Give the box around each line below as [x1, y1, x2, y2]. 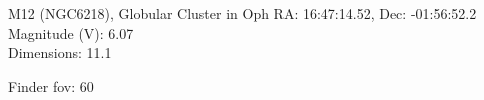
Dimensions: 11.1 [8, 42, 112, 63]
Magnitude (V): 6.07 [8, 22, 134, 43]
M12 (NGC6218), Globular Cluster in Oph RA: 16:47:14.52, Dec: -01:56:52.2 [8, 3, 477, 23]
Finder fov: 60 [8, 75, 94, 96]
